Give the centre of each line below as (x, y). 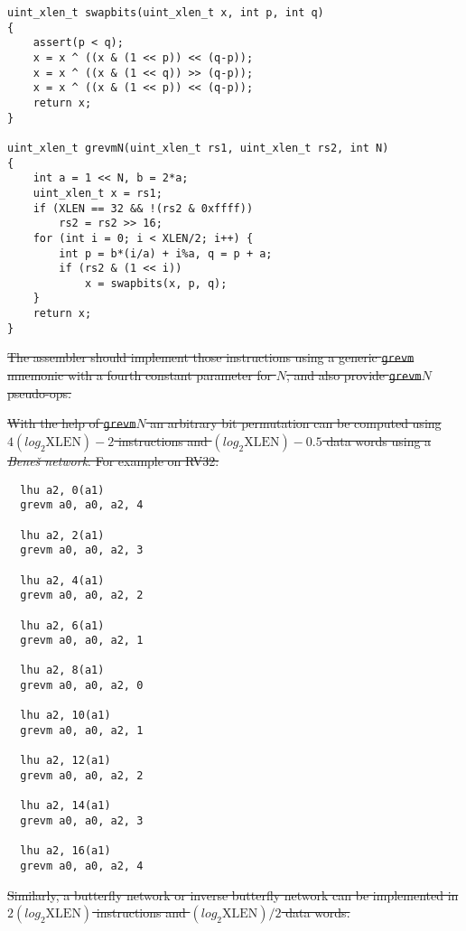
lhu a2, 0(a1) (62, 490)
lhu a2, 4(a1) (62, 580)
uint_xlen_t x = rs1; (98, 193)
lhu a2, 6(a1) (62, 625)
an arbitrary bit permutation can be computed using (296, 423)
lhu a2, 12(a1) (65, 761)
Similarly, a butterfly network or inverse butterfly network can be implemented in (233, 894)
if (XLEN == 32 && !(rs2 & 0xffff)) (143, 208)
